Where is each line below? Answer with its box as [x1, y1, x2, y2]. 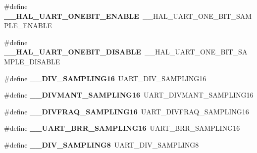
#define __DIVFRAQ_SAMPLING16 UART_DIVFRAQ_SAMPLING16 [4, 106, 249, 116]
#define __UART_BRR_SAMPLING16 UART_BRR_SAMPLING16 [4, 123, 240, 133]
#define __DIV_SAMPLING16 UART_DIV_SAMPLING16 [4, 73, 206, 83]
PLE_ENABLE [4, 20, 52, 31]
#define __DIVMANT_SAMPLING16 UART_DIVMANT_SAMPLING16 [4, 90, 254, 100]
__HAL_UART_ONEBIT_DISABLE [4, 47, 142, 57]
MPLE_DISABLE [4, 56, 60, 66]
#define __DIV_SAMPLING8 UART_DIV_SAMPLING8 [4, 139, 199, 150]
